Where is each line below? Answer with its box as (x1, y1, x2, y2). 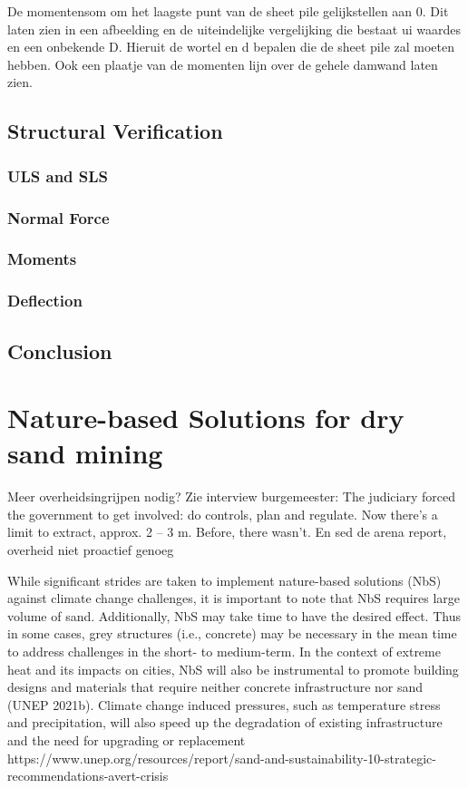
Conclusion (7, 336, 112, 365)
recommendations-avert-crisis (7, 766, 169, 785)
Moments (7, 248, 77, 270)
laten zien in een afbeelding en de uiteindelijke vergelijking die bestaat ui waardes (7, 19, 461, 38)
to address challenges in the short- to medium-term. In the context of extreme (7, 641, 441, 660)
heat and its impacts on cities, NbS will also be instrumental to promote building (7, 659, 459, 678)
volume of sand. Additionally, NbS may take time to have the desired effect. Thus (7, 606, 461, 625)
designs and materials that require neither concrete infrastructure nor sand (7, 677, 424, 696)
